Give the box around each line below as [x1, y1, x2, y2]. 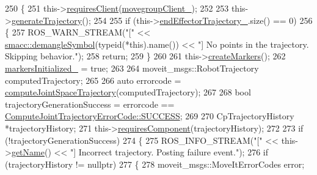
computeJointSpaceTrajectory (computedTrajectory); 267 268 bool [5, 86, 251, 99]
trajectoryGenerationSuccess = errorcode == [5, 97, 175, 110]
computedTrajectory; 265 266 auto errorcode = [5, 73, 181, 86]
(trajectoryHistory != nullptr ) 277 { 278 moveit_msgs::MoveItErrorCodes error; [5, 157, 305, 170]
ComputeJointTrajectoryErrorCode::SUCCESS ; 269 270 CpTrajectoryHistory [5, 110, 294, 122]
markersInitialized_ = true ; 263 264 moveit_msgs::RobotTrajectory [5, 61, 259, 74]
